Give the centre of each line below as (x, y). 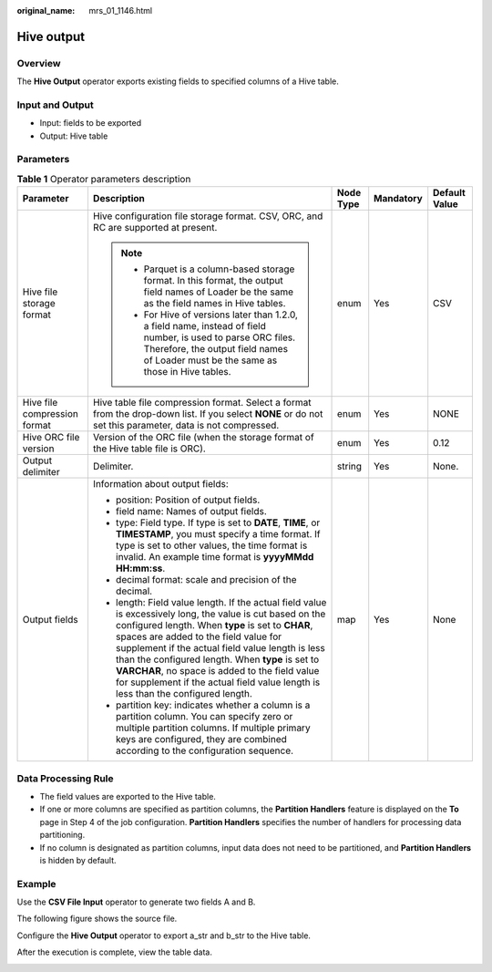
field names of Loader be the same (218, 292)
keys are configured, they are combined (201, 739)
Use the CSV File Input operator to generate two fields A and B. (136, 902)
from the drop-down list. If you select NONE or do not (208, 414)
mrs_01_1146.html (121, 10)
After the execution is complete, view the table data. (115, 952)
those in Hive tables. (187, 372)
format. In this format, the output (213, 281)
